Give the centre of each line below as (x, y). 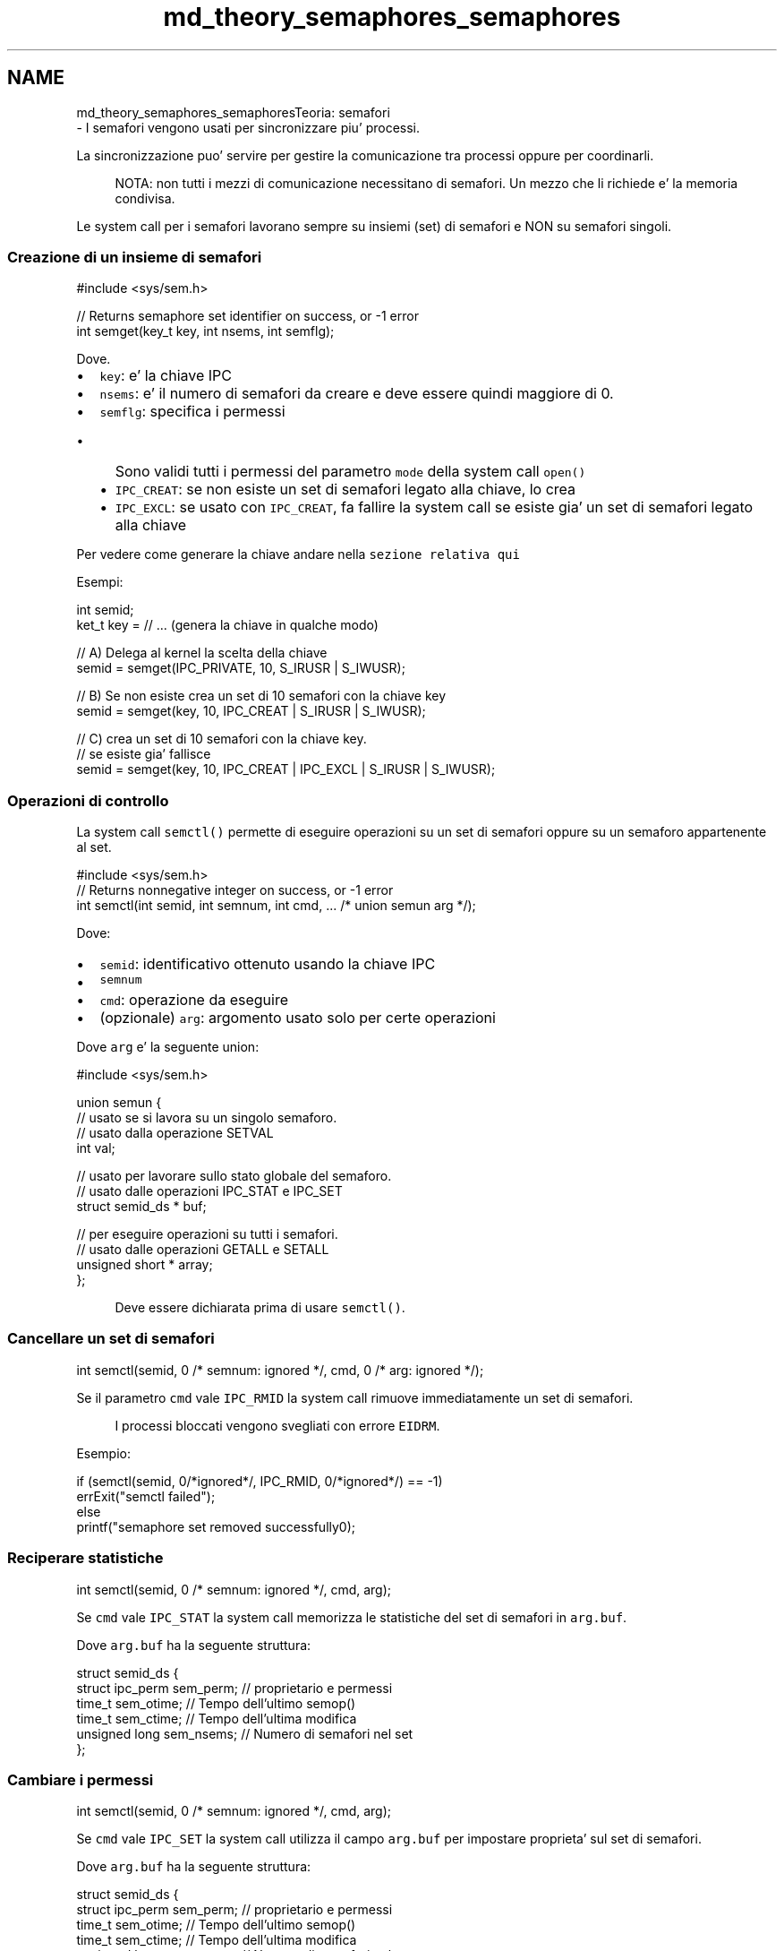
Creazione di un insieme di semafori (135, 257)
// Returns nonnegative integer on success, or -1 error (235, 890)
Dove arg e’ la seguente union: (168, 1047)
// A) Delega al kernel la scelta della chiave (202, 653)
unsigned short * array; (145, 1265)
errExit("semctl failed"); (146, 1496)
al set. (94, 847)
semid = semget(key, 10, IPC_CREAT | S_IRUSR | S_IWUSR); (251, 711)
